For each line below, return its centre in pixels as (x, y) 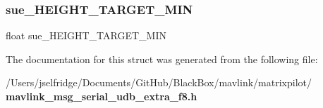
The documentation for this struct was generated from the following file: (162, 59)
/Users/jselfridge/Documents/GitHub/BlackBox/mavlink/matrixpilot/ (159, 82)
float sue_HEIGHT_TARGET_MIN (86, 35)
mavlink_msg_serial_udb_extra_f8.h (102, 96)
